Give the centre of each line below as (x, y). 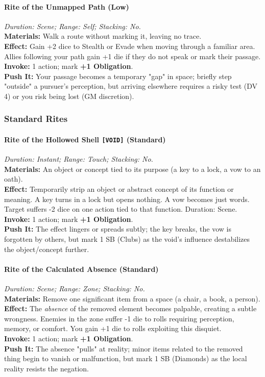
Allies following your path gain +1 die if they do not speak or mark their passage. (132, 56)
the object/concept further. (47, 249)
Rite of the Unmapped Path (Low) (67, 6)
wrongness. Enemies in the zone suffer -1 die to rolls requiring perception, (119, 318)
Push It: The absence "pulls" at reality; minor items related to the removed (124, 348)
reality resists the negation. (46, 368)
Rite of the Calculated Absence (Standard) (81, 269)
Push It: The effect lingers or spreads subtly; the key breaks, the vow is (118, 229)
